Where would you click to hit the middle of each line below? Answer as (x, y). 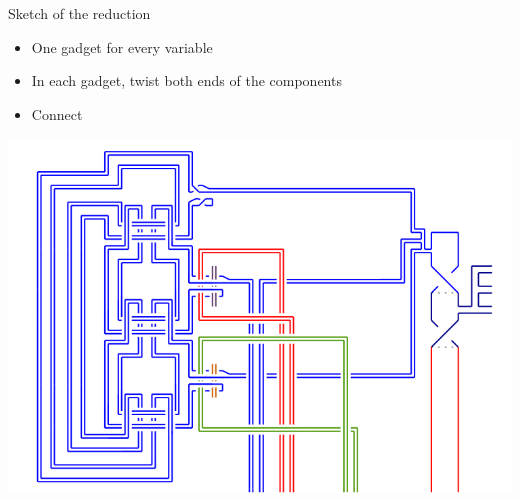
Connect (57, 113)
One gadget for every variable (122, 46)
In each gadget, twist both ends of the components (186, 80)
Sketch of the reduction (79, 13)
